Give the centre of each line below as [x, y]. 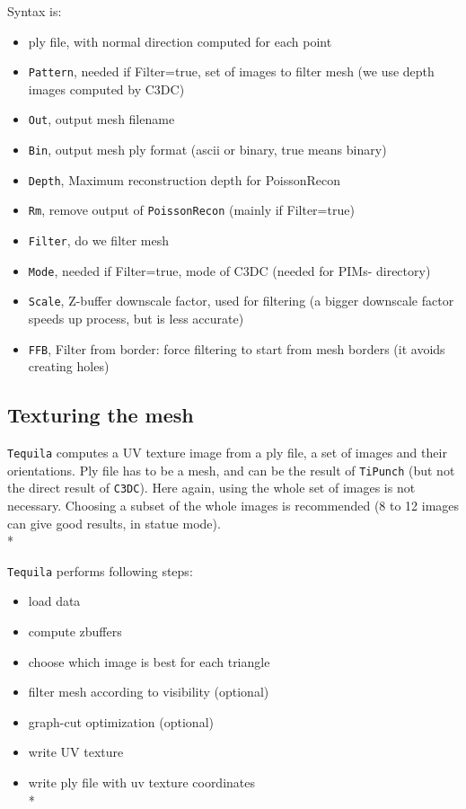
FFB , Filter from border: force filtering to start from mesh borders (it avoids [237, 348]
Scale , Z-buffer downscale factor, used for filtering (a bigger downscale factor [241, 301]
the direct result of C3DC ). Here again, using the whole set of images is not [211, 488]
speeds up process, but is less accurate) [136, 319]
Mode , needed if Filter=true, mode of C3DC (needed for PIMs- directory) [229, 270]
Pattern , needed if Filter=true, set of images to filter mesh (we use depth [231, 71]
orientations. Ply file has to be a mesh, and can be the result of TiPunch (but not [231, 470]
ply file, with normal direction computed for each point [180, 41]
